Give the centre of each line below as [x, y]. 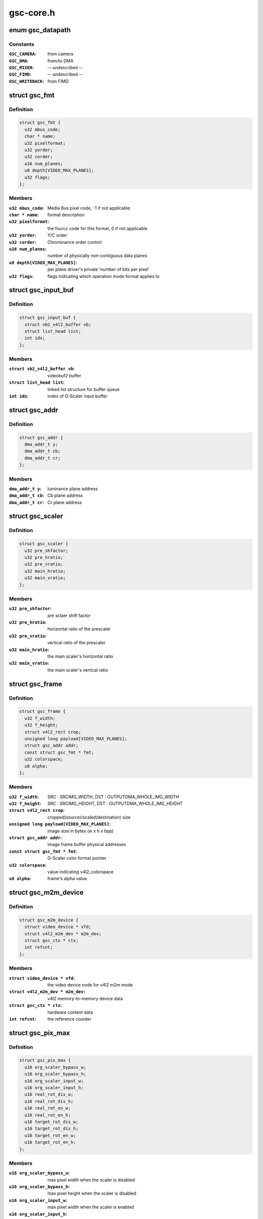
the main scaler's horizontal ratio [80, 656]
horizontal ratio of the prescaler [79, 629]
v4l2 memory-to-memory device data [85, 998]
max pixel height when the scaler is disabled [92, 1193]
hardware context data [70, 1012]
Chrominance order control [75, 242]
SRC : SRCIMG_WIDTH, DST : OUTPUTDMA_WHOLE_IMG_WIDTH [113, 797]
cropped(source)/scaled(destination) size [89, 817]
